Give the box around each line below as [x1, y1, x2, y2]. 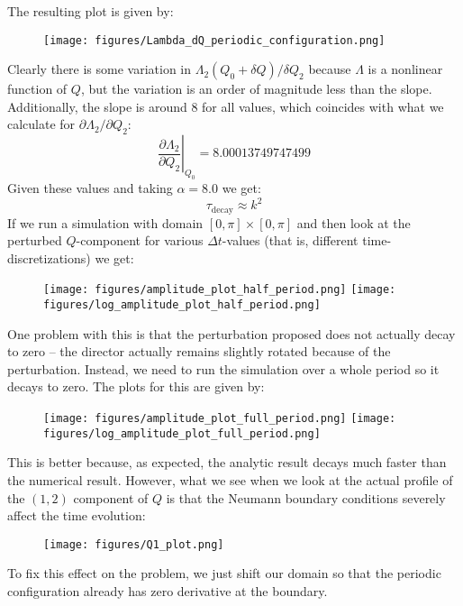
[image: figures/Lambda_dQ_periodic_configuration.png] [43, 33, 386, 47]
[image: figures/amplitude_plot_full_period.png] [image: [43, 412, 396, 425]
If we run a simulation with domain [7, 213, 204, 232]
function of [7, 79, 68, 98]
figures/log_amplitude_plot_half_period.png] [43, 298, 321, 311]
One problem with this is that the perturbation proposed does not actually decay [7, 324, 456, 343]
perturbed [7, 231, 62, 250]
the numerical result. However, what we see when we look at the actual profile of [7, 470, 453, 489]
